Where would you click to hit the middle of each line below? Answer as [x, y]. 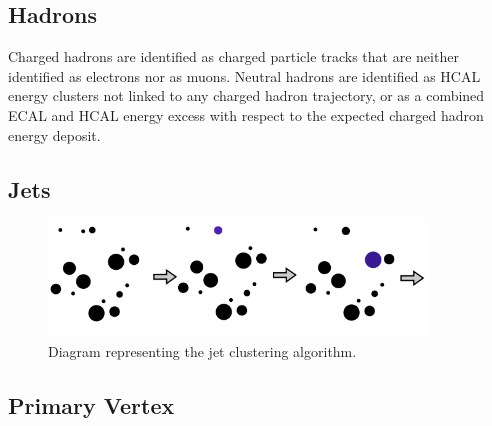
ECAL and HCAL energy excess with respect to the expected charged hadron [246, 114]
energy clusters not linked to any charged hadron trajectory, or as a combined [246, 95]
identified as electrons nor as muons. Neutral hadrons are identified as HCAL [244, 75]
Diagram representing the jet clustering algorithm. [202, 350]
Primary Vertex [91, 404]
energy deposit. [54, 134]
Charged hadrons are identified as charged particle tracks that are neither [233, 56]
